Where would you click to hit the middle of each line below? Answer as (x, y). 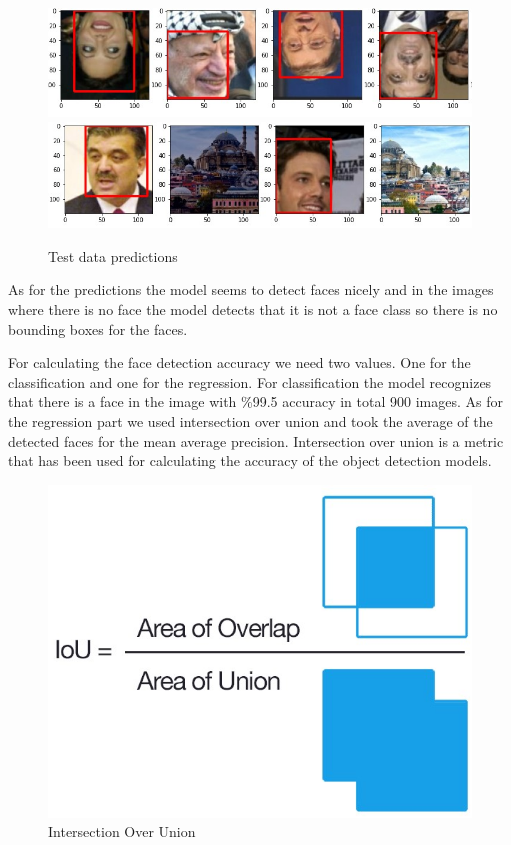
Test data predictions (113, 255)
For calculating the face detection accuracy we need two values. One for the (239, 362)
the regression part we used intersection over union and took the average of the (250, 421)
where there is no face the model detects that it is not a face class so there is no (253, 309)
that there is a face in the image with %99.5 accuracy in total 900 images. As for (255, 401)
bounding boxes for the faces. (98, 328)
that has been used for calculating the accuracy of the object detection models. (250, 460)
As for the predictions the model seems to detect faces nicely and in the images (251, 289)
